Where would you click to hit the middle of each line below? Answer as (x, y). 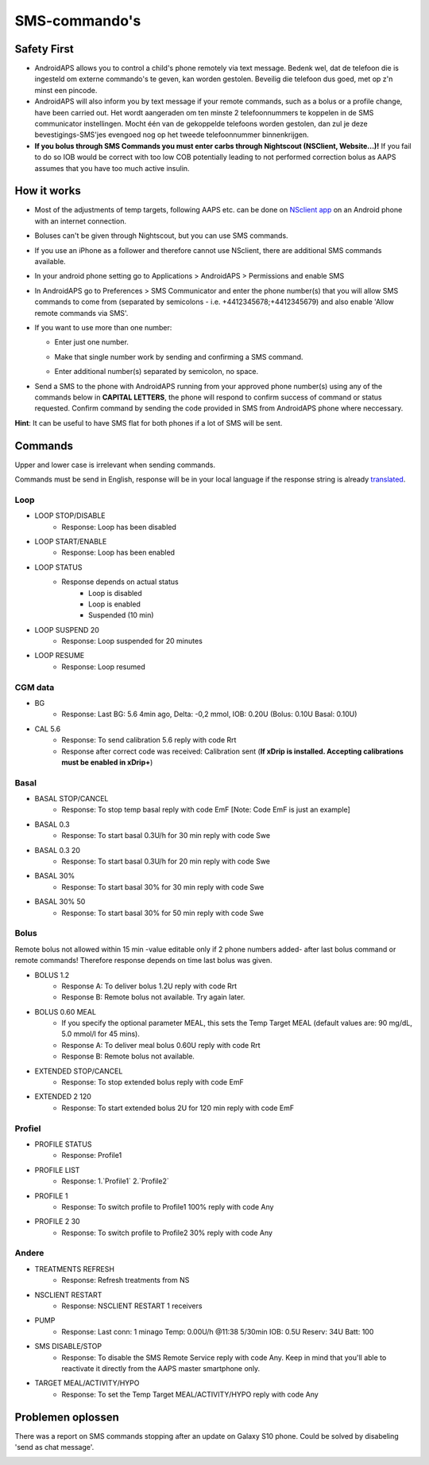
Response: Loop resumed (104, 666)
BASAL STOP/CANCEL (71, 799)
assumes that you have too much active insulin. (112, 168)
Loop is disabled (115, 593)
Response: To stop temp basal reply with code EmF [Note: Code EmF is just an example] (206, 810)
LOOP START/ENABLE (71, 541)
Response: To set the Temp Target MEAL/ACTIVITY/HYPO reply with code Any (190, 1394)
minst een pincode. (66, 90)
